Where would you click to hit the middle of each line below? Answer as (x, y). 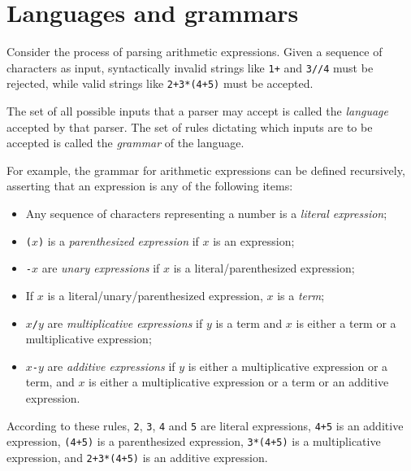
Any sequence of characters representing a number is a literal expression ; (206, 213)
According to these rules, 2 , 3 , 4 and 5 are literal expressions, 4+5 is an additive (205, 425)
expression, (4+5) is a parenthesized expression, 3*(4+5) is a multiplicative (194, 441)
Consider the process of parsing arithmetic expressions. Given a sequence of (195, 52)
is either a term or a (346, 323)
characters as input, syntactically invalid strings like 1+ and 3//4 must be (190, 67)
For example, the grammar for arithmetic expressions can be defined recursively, (206, 170)
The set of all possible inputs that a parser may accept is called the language (197, 111)
